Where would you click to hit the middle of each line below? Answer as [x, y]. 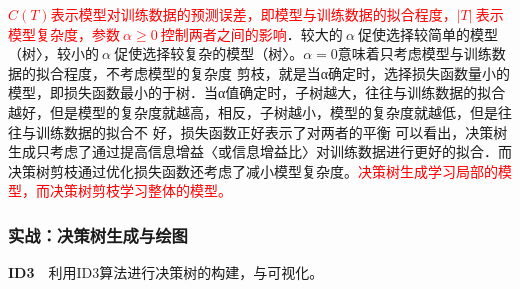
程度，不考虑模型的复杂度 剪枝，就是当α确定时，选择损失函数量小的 [286, 72]
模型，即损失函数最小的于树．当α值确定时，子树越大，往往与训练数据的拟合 [257, 92]
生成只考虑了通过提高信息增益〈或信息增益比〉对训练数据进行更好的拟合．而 [260, 151]
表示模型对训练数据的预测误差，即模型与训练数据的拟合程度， [253, 14]
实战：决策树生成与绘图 [98, 234]
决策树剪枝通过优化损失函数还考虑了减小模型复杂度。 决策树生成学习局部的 [253, 170]
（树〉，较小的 [53, 53]
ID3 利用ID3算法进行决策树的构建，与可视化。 [166, 272]
